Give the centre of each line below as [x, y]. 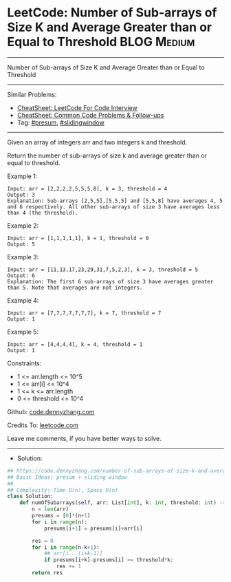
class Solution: [30, 497]
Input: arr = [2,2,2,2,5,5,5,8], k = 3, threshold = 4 [87, 188]
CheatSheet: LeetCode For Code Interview [77, 107]
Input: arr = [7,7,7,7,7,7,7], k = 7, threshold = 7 [84, 313]
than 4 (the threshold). [43, 213]
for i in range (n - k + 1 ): [66, 547]
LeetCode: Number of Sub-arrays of [112, 13]
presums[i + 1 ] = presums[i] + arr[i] [93, 528]
